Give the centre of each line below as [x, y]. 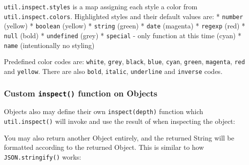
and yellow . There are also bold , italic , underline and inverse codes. [113, 71]
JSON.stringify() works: [43, 156]
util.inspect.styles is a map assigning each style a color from [101, 6]
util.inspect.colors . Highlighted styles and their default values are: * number [124, 16]
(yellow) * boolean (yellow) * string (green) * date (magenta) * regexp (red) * [125, 26]
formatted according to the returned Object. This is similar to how [104, 147]
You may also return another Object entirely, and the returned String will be [119, 137]
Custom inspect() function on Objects [81, 93]
